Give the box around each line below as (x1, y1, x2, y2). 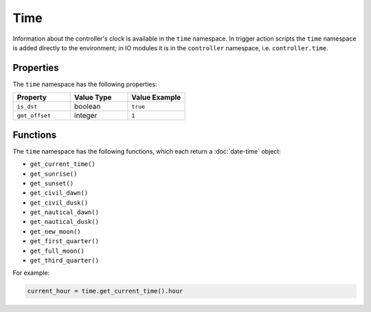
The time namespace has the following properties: (12, 80, 157, 88)
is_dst (16, 103, 38, 110)
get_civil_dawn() (30, 189, 89, 197)
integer (74, 111, 98, 121)
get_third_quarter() (30, 257, 100, 264)
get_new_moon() (30, 227, 82, 236)
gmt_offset (16, 112, 52, 119)
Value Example (131, 93, 181, 103)
